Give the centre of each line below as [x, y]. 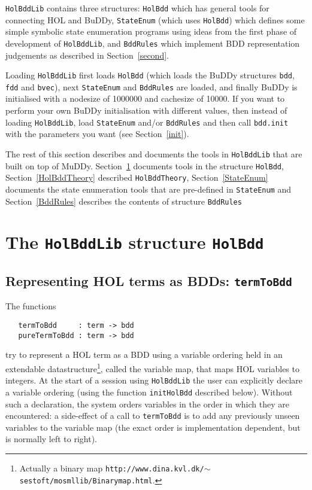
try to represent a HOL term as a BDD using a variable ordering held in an [144, 354]
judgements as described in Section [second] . [87, 55]
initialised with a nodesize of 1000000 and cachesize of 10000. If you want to [145, 98]
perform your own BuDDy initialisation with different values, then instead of [146, 110]
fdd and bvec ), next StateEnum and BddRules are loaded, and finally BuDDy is [152, 86]
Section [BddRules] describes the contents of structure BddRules [124, 201]
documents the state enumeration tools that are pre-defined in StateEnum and [149, 189]
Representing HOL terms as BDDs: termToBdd [149, 281]
